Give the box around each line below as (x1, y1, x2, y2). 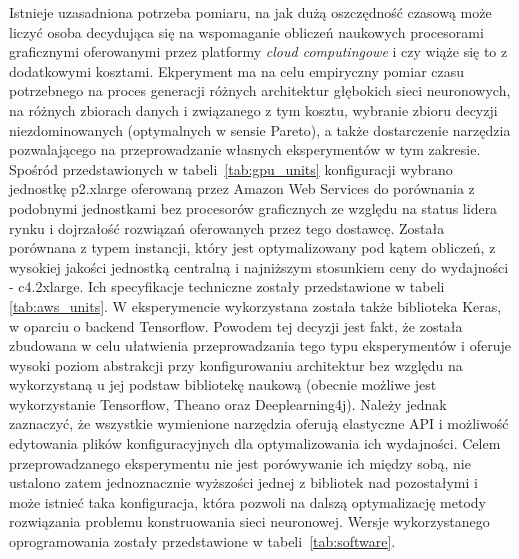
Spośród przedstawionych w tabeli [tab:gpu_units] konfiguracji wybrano (9, 158, 453, 179)
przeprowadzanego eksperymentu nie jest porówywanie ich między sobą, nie (9, 452, 471, 473)
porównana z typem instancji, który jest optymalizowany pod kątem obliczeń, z (9, 237, 496, 258)
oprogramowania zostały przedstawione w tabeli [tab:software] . (9, 531, 396, 552)
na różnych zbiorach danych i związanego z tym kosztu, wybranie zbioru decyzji (9, 99, 498, 120)
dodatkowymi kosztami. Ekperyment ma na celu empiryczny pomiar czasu (9, 60, 465, 81)
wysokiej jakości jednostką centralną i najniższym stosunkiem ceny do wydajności (9, 256, 509, 277)
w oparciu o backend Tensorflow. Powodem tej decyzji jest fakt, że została (9, 315, 463, 336)
